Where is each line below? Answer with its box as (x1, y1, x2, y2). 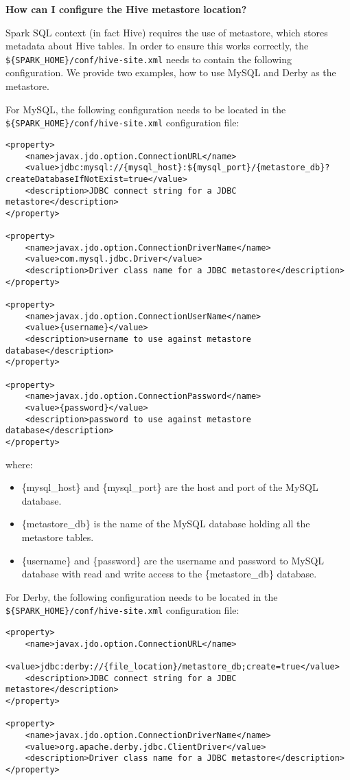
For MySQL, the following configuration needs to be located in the (5, 102, 286, 116)
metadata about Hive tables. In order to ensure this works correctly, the (5, 38, 309, 53)
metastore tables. (21, 529, 94, 544)
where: (5, 457, 33, 471)
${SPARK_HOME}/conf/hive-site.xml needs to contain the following (5, 51, 292, 66)
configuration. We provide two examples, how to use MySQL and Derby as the (5, 65, 336, 80)
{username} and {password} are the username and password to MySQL (21, 553, 325, 567)
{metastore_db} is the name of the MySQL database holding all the (21, 516, 310, 531)
